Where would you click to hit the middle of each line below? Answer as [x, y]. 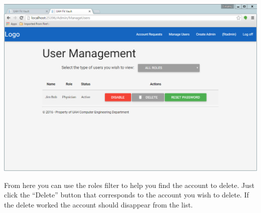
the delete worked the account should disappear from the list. [99, 204]
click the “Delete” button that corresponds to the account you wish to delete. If [126, 195]
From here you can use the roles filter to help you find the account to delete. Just [129, 185]
